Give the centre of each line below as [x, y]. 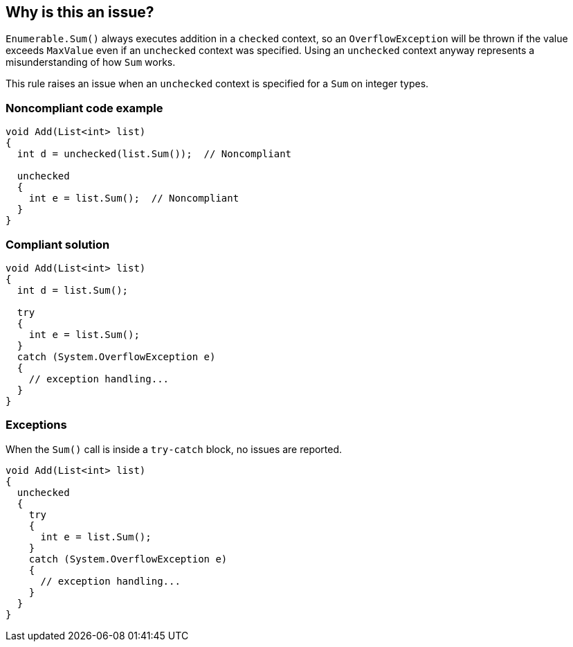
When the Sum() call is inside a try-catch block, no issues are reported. [174, 449]
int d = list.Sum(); [73, 290]
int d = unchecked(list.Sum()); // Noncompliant [154, 154]
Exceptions [36, 425]
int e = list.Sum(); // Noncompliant [134, 198]
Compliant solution [58, 244]
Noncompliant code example [84, 108]
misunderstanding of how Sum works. [91, 62]
